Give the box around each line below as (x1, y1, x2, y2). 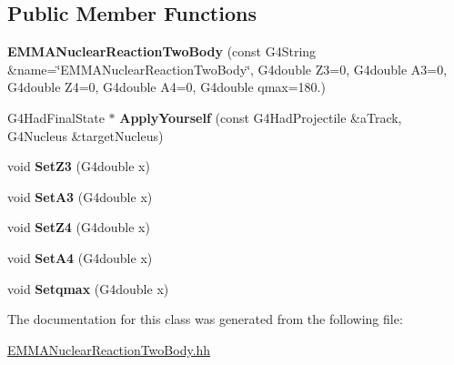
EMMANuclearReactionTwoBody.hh (7, 340, 211, 359)
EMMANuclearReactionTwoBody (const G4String (7, 42, 317, 61)
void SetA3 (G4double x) (7, 187, 153, 206)
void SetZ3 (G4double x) (7, 157, 150, 176)
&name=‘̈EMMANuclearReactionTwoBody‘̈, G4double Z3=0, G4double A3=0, (7, 59, 448, 78)
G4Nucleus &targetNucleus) (7, 126, 164, 145)
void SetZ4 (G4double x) (7, 218, 150, 237)
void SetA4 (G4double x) (7, 248, 153, 267)
